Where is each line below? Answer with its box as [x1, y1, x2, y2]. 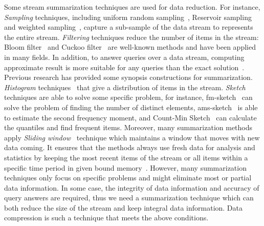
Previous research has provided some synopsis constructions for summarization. [4, 72, 253, 83]
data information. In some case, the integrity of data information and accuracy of [4, 182, 259, 193]
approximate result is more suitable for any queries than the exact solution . [4, 61, 245, 72]
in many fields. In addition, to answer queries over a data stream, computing [4, 51, 245, 62]
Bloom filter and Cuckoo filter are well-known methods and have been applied [4, 42, 256, 52]
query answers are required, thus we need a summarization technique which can [4, 192, 254, 203]
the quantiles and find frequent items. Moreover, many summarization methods [4, 122, 253, 133]
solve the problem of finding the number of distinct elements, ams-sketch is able [4, 101, 258, 112]
